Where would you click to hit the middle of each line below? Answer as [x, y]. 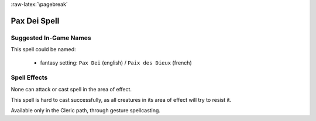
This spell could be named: [43, 49]
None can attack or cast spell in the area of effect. [71, 89]
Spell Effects [29, 77]
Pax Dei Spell [35, 21]
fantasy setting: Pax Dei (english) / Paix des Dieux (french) [116, 63]
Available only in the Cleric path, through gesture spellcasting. [86, 111]
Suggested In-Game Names [51, 38]
